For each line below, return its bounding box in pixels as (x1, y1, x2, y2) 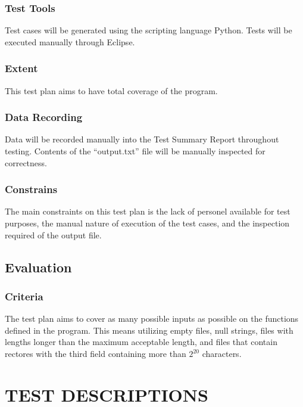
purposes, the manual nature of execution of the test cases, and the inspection (5, 217, 290, 229)
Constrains (5, 182, 58, 197)
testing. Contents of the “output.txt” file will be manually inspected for (5, 145, 265, 157)
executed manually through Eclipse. (5, 35, 135, 48)
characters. (202, 347, 242, 359)
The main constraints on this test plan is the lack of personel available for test (5, 205, 290, 218)
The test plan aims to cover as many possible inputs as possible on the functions (5, 312, 299, 325)
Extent (5, 61, 38, 76)
